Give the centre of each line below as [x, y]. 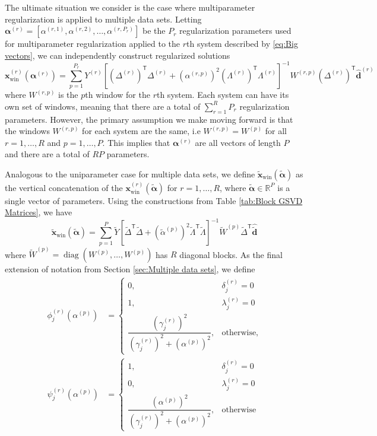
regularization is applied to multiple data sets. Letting [103, 19]
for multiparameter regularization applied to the [93, 44]
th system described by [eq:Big [242, 44]
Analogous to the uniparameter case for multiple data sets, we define [130, 174]
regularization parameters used [235, 31]
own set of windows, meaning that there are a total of [103, 106]
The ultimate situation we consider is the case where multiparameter [130, 7]
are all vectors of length [238, 142]
